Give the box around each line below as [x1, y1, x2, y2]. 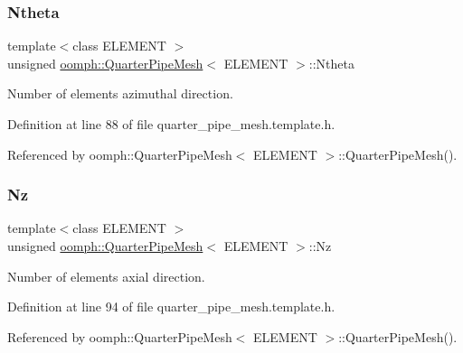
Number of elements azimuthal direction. [7, 84, 233, 103]
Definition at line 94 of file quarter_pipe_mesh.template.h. [7, 297, 335, 316]
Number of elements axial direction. [7, 266, 205, 285]
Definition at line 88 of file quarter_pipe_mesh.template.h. [7, 115, 335, 133]
